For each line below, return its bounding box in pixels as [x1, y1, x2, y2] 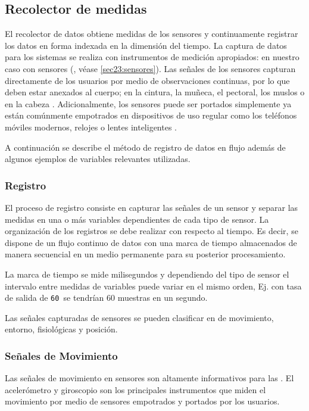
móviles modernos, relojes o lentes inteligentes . [5, 120, 177, 133]
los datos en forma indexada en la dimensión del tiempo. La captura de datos [5, 39, 287, 51]
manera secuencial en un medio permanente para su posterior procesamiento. [5, 248, 286, 260]
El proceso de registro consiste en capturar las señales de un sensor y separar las [5, 201, 298, 213]
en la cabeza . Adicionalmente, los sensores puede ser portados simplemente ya [5, 97, 292, 110]
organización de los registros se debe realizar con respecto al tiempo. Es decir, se [5, 225, 298, 237]
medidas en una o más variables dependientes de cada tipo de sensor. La [5, 213, 269, 225]
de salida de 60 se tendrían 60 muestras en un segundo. [5, 291, 208, 304]
